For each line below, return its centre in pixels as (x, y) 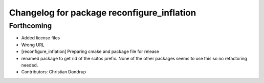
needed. (30, 65)
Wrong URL (33, 45)
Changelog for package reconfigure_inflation (103, 13)
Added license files (41, 38)
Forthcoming (31, 26)
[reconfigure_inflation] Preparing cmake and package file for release (90, 51)
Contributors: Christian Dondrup (54, 72)
